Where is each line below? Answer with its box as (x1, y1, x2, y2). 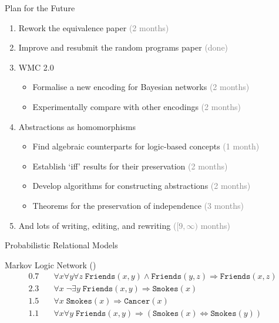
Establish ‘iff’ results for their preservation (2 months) (32, 159, 228, 172)
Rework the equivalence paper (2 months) (18, 21, 169, 34)
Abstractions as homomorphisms (18, 120, 136, 132)
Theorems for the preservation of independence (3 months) (32, 199, 244, 211)
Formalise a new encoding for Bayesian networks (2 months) (32, 81, 250, 93)
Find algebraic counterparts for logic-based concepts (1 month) (32, 140, 260, 152)
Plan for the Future (5, 2, 75, 14)
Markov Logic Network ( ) (5, 258, 96, 271)
